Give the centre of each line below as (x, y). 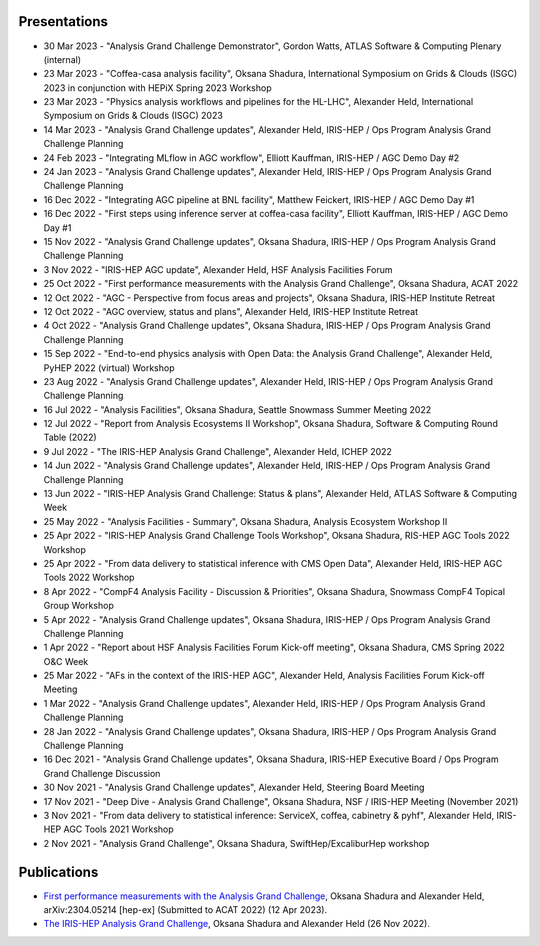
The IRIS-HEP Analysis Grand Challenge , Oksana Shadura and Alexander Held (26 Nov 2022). (236, 924)
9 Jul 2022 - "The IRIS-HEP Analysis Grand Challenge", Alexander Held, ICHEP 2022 (217, 451)
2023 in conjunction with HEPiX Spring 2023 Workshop (157, 87)
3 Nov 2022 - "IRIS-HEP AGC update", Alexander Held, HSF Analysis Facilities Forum (218, 269)
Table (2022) (70, 437)
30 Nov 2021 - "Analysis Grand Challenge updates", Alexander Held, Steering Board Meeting (234, 787)
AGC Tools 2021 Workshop (118, 829)
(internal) (62, 59)
